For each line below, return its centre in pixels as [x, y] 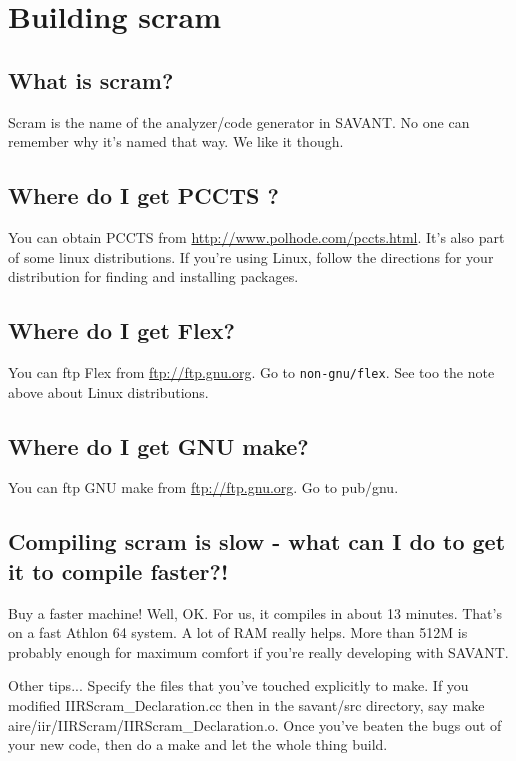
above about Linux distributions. [108, 391]
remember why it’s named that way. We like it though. [176, 141]
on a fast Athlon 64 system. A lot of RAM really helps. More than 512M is [238, 632]
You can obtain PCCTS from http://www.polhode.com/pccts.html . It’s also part [256, 236]
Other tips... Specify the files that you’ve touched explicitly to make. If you [238, 685]
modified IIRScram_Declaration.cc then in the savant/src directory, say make [246, 704]
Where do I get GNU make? [158, 445]
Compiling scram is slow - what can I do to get [257, 541]
